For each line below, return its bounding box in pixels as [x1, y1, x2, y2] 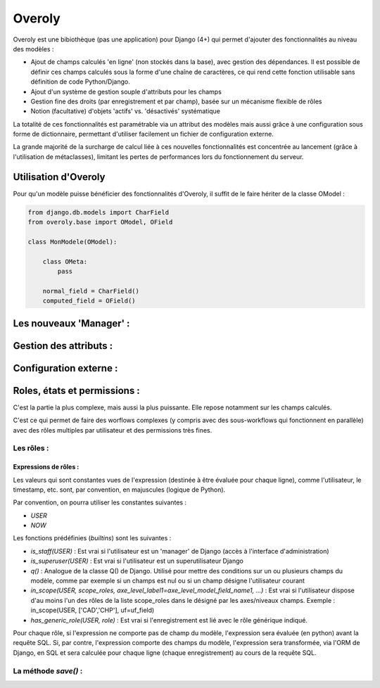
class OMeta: [42, 257, 88, 265]
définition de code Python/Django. [30, 77, 130, 86]
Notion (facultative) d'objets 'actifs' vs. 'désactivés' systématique [30, 107, 221, 115]
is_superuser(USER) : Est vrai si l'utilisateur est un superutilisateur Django [30, 556, 244, 566]
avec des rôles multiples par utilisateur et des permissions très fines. [13, 426, 213, 434]
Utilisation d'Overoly [13, 171, 106, 183]
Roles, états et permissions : [13, 384, 140, 397]
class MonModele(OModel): [27, 238, 118, 246]
